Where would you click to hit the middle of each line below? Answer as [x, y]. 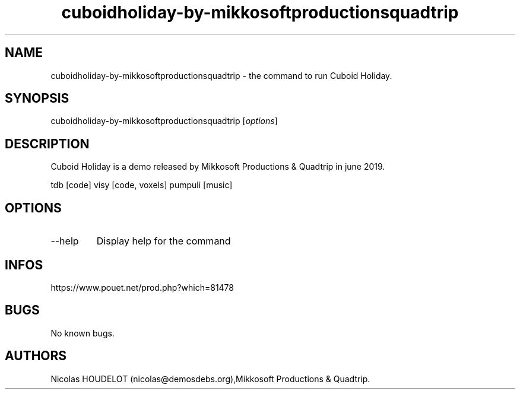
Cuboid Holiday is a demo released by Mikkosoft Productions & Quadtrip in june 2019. [218, 167]
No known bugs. [83, 333]
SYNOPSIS [37, 99]
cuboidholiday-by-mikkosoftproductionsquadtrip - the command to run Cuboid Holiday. [221, 75]
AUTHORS [36, 356]
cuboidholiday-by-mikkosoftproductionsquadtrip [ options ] [164, 121]
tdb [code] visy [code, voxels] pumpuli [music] [142, 185]
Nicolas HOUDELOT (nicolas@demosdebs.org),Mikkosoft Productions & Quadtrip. [210, 379]
